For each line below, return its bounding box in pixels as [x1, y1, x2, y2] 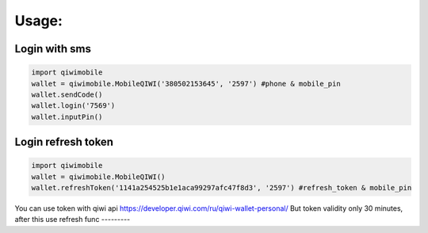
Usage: [14, 12, 63, 29]
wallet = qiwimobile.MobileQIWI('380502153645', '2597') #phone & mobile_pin [31, 79, 341, 88]
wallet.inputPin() [31, 112, 103, 121]
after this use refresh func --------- [14, 215, 131, 224]
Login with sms [14, 42, 91, 55]
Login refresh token [14, 136, 114, 149]
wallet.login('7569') [31, 101, 116, 110]
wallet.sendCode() [31, 90, 103, 99]
